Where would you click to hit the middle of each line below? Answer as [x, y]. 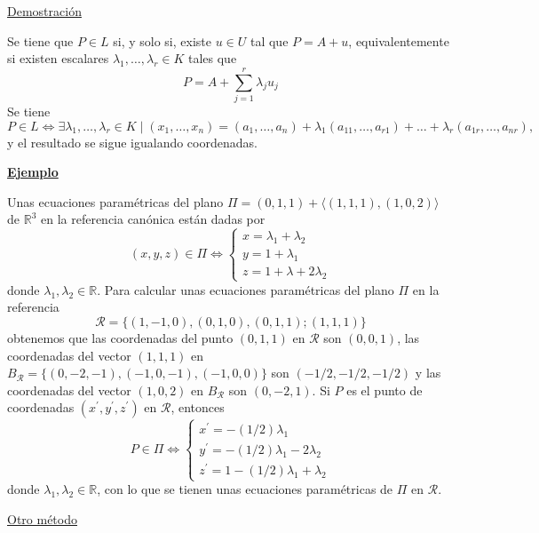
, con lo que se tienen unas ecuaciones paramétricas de [245, 489]
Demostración [44, 11]
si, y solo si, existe [162, 40]
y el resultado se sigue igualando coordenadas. [132, 142]
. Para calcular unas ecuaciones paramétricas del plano [246, 289]
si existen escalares [58, 58]
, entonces [198, 407]
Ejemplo [33, 172]
